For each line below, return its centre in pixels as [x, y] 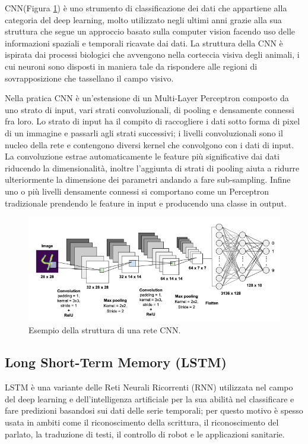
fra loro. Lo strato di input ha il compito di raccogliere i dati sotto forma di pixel [153, 121]
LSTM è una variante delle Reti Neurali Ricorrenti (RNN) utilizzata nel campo [149, 387]
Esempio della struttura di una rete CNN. [105, 330]
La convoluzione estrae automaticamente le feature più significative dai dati [142, 156]
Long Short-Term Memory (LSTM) [116, 362]
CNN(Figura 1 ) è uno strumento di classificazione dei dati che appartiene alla [146, 8]
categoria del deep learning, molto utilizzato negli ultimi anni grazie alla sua [143, 19]
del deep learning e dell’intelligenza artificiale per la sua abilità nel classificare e [150, 398]
